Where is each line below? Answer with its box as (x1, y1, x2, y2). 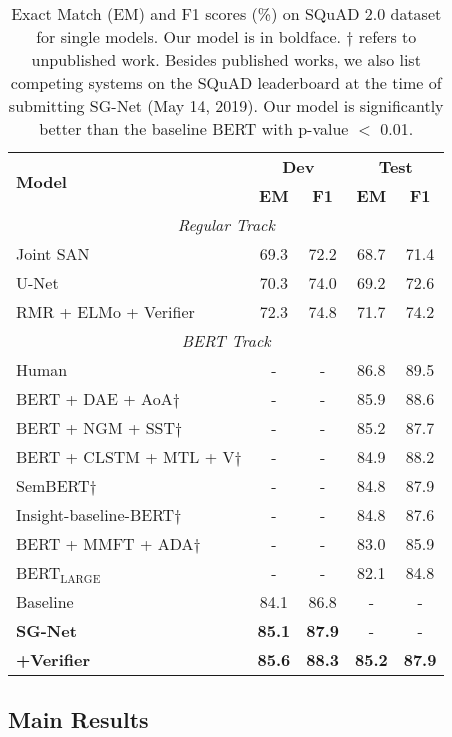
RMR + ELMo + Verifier (16, 300, 195, 323)
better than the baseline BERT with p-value (39, 117, 349, 140)
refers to (358, 25, 417, 48)
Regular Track (177, 213, 275, 236)
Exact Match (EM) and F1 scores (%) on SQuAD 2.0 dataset (11, 2, 442, 25)
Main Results (8, 704, 149, 735)
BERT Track (181, 329, 271, 352)
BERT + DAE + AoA (16, 387, 173, 410)
